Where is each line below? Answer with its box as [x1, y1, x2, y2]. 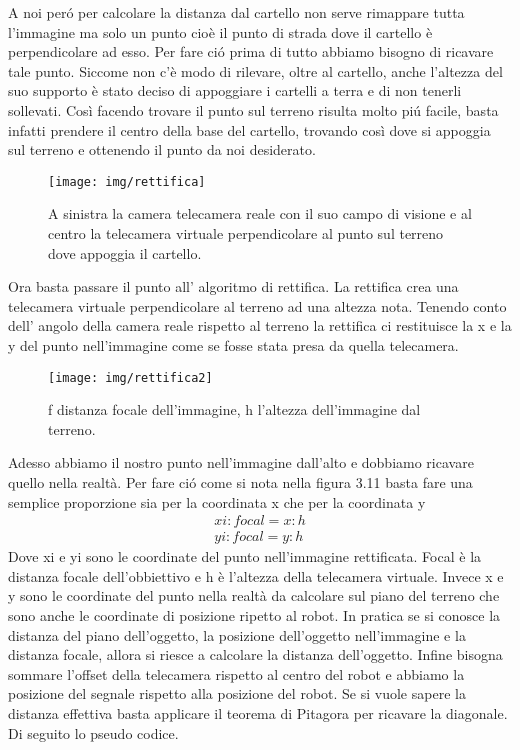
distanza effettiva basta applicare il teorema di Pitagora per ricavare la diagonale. [8, 703, 508, 723]
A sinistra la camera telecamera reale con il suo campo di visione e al [48, 203, 472, 224]
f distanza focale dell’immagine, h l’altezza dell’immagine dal [48, 399, 421, 420]
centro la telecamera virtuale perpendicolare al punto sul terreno [48, 223, 444, 243]
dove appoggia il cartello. [48, 242, 202, 263]
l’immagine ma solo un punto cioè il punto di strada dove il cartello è [8, 21, 433, 42]
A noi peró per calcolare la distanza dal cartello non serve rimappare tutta [8, 2, 465, 22]
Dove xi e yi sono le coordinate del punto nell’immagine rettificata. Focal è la [8, 546, 482, 567]
